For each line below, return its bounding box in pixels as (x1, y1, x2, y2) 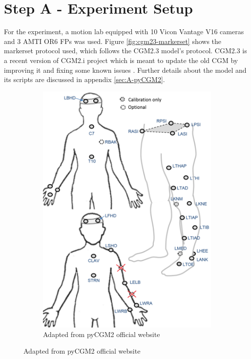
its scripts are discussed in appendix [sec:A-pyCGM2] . (4, 74, 165, 84)
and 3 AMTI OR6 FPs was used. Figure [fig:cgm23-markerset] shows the (4, 36, 222, 46)
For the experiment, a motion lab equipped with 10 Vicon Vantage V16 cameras (4, 26, 244, 37)
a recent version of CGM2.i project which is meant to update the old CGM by (4, 55, 238, 65)
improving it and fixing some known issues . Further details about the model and (4, 64, 247, 75)
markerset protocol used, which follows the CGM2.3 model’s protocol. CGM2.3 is (4, 45, 247, 56)
